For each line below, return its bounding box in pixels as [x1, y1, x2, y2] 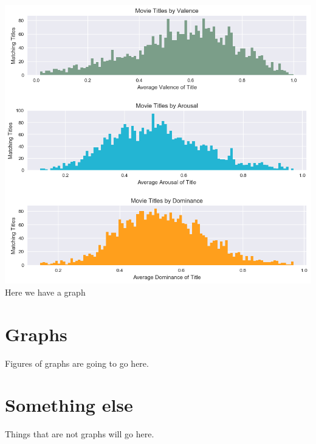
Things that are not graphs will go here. [5, 428, 154, 440]
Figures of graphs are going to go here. [5, 356, 149, 369]
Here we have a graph [5, 285, 86, 298]
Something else [5, 392, 133, 417]
